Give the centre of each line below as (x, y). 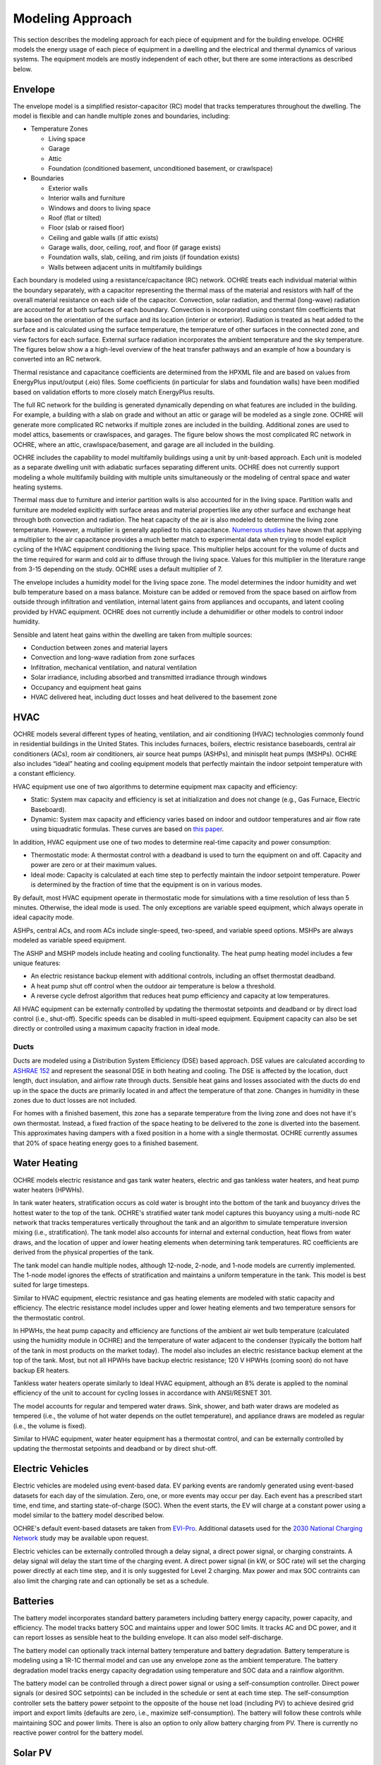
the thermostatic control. (49, 1317)
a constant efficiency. (44, 774)
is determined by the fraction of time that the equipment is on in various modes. (146, 885)
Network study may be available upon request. (81, 1538)
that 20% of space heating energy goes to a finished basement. (106, 1143)
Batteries (34, 1601)
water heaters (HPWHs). (48, 1190)
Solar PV (32, 1753)
